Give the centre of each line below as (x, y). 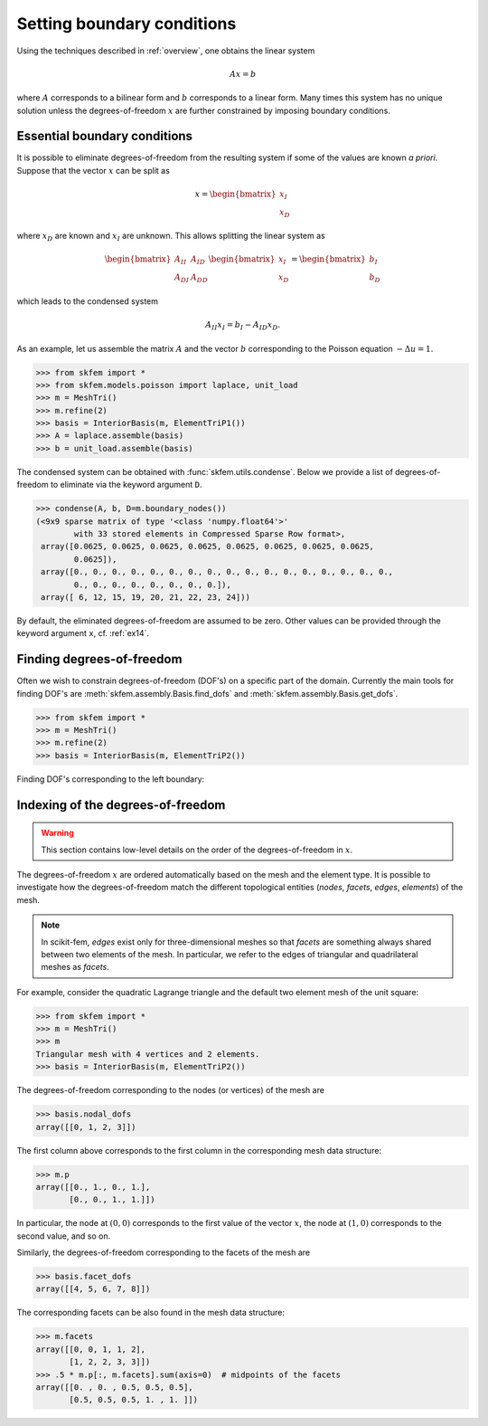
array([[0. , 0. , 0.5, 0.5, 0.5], (114, 1388)
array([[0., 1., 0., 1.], (93, 1187)
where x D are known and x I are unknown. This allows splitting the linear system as (171, 237)
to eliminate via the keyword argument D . (126, 485)
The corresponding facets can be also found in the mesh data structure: (150, 1313)
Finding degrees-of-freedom (99, 659)
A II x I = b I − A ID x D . (243, 326)
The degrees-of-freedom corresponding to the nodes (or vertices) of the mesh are (171, 1090)
